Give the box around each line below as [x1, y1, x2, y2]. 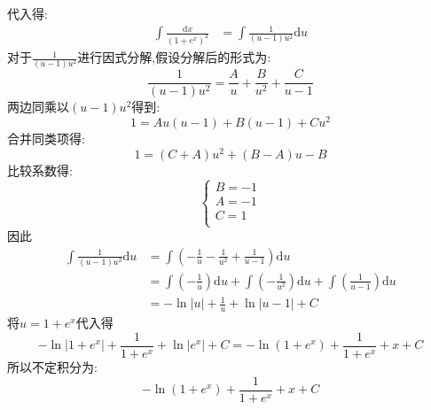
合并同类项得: [7, 129, 85, 148]
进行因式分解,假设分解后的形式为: [77, 48, 271, 66]
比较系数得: [7, 160, 73, 179]
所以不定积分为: [7, 357, 98, 375]
